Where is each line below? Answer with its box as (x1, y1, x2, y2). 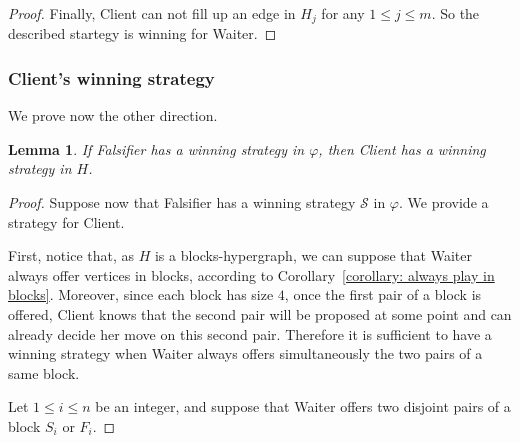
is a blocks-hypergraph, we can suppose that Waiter (154, 245, 472, 266)
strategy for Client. (8, 211, 125, 232)
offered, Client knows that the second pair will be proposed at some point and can (8, 304, 512, 325)
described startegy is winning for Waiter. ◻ (8, 23, 277, 44)
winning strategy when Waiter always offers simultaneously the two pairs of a (8, 343, 483, 364)
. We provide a (399, 192, 489, 213)
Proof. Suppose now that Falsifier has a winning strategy (8, 192, 356, 213)
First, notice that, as (8, 245, 134, 266)
